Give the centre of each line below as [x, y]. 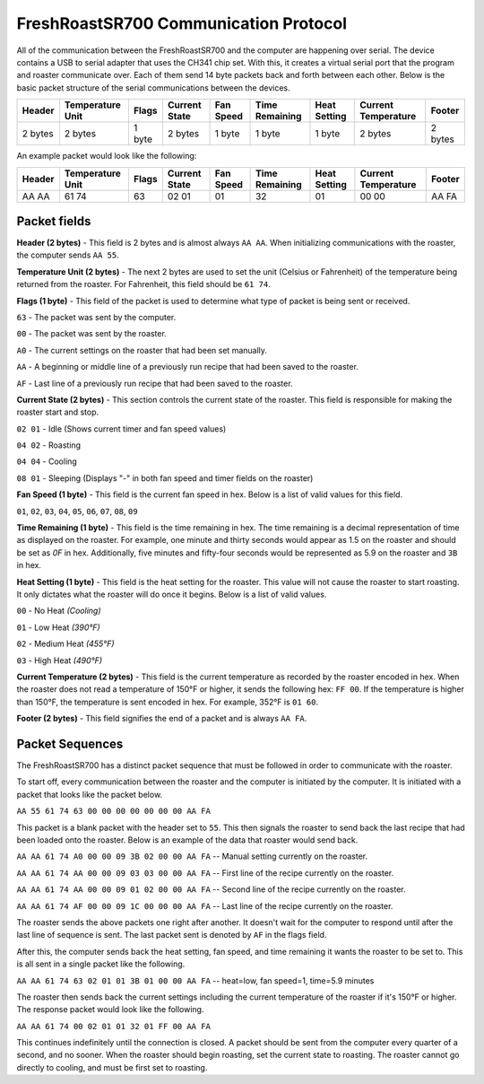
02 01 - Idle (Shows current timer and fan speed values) [121, 428]
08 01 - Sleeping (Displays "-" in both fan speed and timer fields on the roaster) [165, 478]
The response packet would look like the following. [110, 1010]
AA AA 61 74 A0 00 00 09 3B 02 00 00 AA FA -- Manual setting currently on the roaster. [192, 856]
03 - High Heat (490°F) [60, 660]
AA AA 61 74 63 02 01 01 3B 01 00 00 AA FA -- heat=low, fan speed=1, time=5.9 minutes [195, 980]
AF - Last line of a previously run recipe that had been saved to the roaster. [155, 383]
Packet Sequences [70, 743]
